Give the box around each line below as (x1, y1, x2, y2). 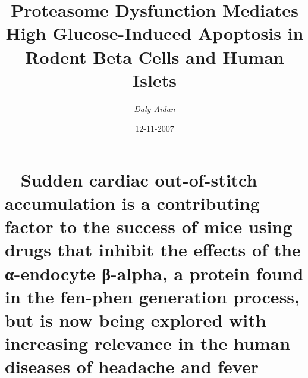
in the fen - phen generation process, (5, 284, 300, 308)
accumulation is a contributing (5, 191, 260, 215)
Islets (133, 67, 177, 92)
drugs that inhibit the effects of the (5, 237, 301, 262)
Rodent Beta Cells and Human (25, 44, 284, 69)
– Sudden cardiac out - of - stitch (5, 167, 257, 191)
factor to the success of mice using (5, 214, 293, 238)
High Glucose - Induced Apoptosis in (5, 21, 304, 45)
